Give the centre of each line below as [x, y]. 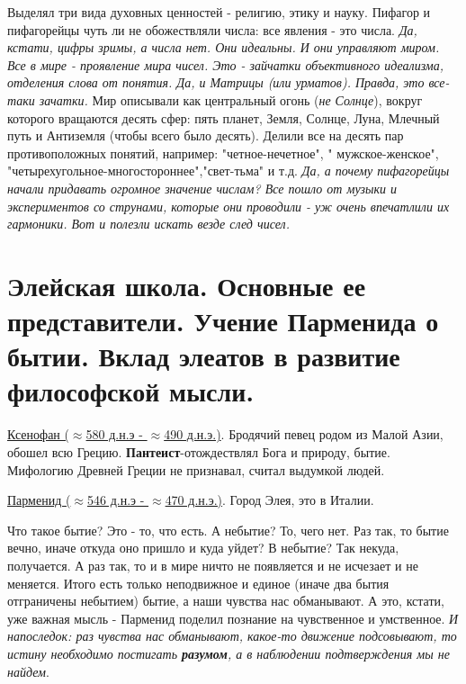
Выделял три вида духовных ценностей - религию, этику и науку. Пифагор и [219, 12]
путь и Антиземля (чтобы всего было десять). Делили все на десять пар [206, 135]
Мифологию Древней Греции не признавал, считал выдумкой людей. [196, 469]
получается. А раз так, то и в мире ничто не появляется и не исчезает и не [213, 565]
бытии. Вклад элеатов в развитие [204, 356]
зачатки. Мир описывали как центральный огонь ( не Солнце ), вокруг [231, 99]
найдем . [28, 671]
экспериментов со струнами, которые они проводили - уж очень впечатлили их [229, 206]
